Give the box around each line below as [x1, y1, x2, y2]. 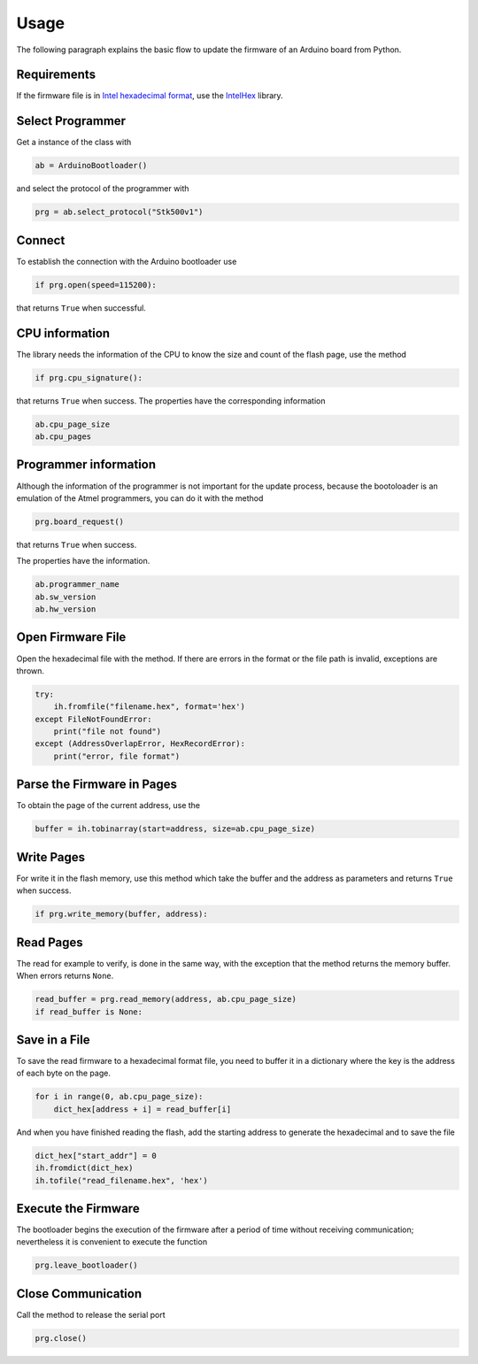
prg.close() [35, 1333, 88, 1343]
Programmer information [16, 457, 157, 473]
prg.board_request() [35, 516, 124, 527]
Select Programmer [16, 113, 127, 128]
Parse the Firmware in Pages [16, 777, 177, 792]
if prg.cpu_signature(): [35, 373, 143, 382]
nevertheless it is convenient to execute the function [16, 1237, 208, 1247]
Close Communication [16, 1286, 143, 1301]
